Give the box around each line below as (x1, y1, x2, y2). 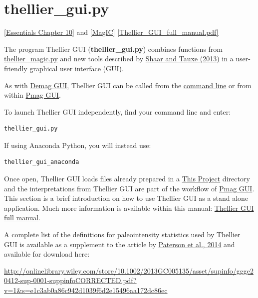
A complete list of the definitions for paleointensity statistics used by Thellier (4, 229, 241, 240)
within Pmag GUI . (4, 90, 61, 100)
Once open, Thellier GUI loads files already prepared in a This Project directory (4, 173, 250, 184)
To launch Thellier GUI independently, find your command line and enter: (4, 106, 231, 117)
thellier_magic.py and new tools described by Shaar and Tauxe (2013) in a (4, 53, 234, 64)
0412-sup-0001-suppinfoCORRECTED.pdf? (4, 275, 137, 286)
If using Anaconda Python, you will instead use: (4, 140, 151, 150)
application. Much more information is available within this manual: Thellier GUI (4, 202, 254, 213)
